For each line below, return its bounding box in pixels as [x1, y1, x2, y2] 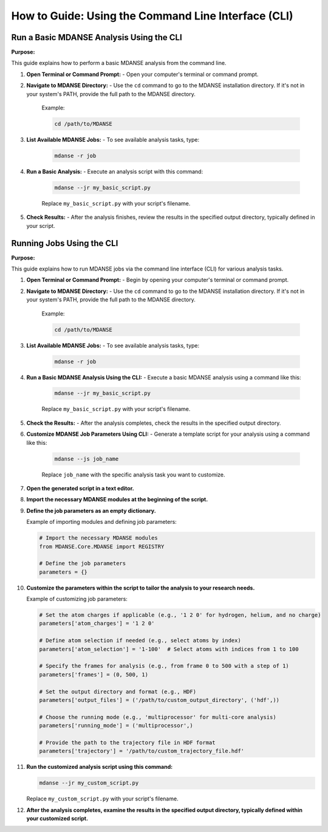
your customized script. [26, 815, 88, 822]
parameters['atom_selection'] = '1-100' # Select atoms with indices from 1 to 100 [39, 645, 299, 653]
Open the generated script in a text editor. [26, 485, 134, 492]
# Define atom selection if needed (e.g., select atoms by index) [39, 637, 241, 644]
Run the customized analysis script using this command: [26, 763, 173, 771]
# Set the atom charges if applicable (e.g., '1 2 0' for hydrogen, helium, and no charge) [39, 611, 321, 619]
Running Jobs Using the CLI [11, 238, 118, 249]
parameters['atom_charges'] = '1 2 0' [39, 620, 155, 627]
